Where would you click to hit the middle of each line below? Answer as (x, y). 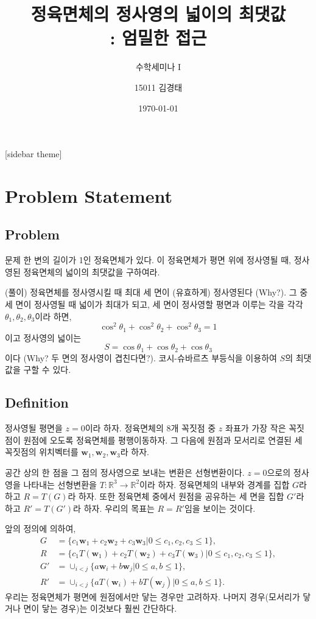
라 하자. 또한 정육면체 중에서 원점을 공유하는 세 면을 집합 (176, 496)
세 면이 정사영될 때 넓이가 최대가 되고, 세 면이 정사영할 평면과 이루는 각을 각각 (154, 304)
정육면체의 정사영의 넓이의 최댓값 (158, 14)
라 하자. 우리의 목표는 (114, 508)
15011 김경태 (158, 87)
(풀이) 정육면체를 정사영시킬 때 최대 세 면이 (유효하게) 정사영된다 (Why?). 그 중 (156, 292)
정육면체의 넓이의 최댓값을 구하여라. (92, 271)
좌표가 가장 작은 (256, 428)
